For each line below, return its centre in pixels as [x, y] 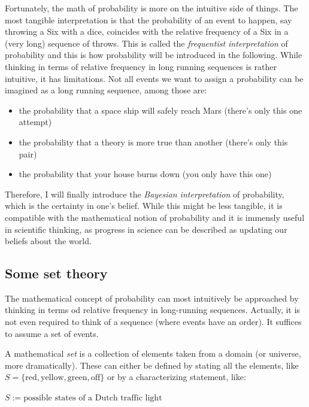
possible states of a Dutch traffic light [93, 398]
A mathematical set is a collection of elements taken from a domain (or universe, [153, 353]
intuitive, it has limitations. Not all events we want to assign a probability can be [154, 78]
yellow [52, 378]
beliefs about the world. [48, 241]
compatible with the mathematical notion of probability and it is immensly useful [155, 217]
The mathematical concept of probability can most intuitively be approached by [152, 298]
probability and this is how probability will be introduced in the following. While [154, 55]
